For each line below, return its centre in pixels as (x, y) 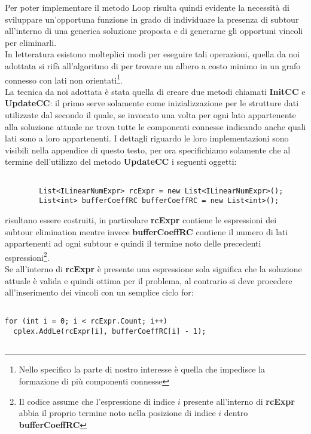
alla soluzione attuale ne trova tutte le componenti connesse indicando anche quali (155, 126)
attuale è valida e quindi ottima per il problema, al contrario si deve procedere (149, 280)
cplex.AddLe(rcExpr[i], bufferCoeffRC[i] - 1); (110, 332)
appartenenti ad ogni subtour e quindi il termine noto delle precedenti (133, 243)
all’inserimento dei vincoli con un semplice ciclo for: (99, 292)
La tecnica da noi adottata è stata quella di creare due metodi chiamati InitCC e (155, 91)
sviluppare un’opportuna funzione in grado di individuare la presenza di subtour (152, 19)
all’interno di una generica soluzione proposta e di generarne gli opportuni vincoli (154, 31)
